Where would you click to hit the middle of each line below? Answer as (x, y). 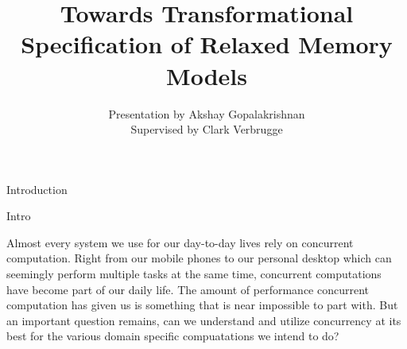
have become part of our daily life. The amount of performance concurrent (188, 289)
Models (207, 75)
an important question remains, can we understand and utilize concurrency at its (204, 320)
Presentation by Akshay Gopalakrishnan (207, 113)
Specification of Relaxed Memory (207, 44)
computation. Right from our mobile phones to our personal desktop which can (199, 258)
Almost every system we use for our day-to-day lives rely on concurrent (180, 242)
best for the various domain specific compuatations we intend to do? (173, 336)
